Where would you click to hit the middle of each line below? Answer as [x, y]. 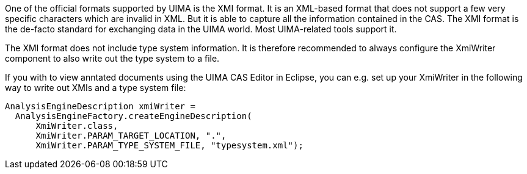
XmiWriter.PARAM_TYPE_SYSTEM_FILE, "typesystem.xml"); [169, 145]
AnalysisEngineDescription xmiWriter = [100, 106]
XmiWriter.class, [77, 126]
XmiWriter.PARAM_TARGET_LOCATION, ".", [131, 136]
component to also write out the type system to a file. [112, 58]
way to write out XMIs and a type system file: [96, 88]
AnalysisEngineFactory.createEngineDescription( [133, 116]
